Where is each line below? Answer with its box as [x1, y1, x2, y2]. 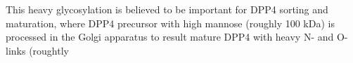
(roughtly [29, 43, 69, 57]
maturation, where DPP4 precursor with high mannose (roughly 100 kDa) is [6, 15, 335, 30]
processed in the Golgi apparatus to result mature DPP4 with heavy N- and [6, 29, 334, 44]
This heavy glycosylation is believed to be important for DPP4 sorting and [6, 2, 328, 16]
